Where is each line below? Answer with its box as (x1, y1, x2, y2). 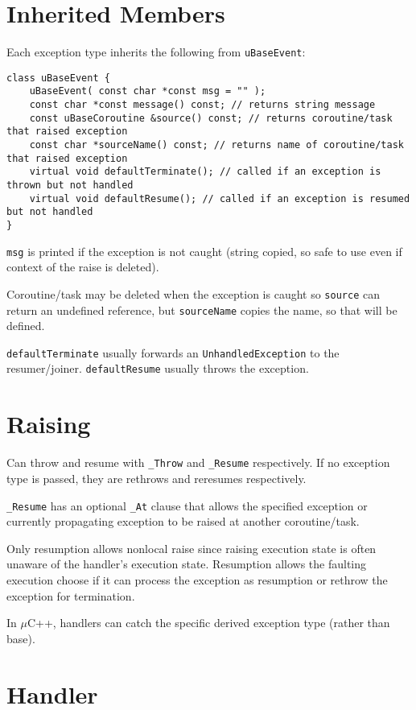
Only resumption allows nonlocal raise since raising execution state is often (6, 539, 377, 556)
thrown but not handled (6, 180, 134, 192)
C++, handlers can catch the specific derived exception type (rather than (27, 614, 390, 631)
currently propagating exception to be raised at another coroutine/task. (6, 513, 360, 530)
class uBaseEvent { (6, 72, 110, 84)
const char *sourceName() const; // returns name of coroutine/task (29, 139, 404, 151)
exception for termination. (6, 587, 135, 604)
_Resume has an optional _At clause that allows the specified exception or (6, 497, 368, 514)
